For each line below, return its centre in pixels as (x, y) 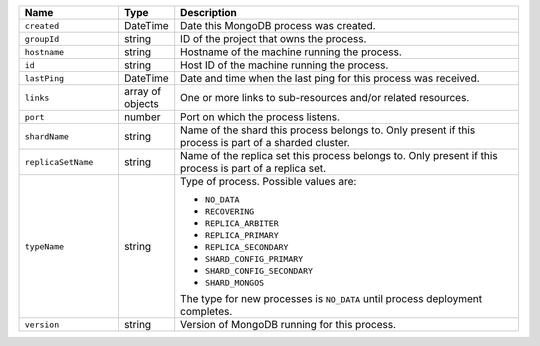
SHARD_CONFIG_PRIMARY (254, 259)
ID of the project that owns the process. (273, 38)
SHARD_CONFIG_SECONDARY (259, 271)
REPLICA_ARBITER (242, 223)
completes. (206, 311)
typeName (44, 246)
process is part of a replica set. (253, 168)
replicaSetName (59, 161)
